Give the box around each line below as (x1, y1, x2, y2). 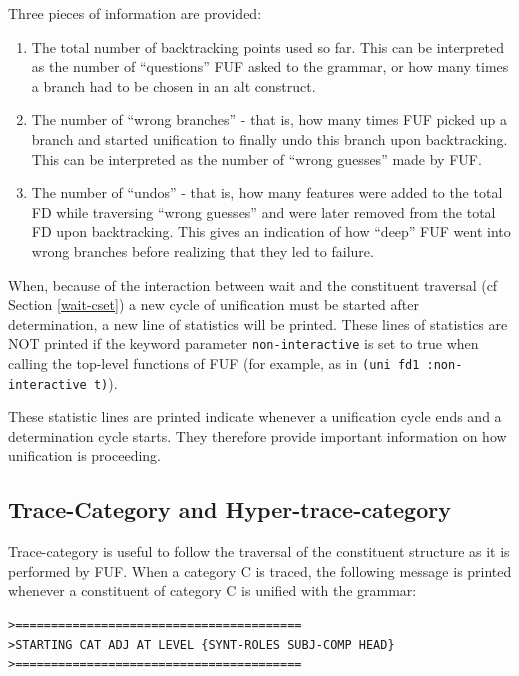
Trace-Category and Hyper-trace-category (8, 494, 451, 525)
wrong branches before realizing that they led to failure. (31, 240, 374, 261)
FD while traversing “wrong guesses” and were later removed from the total (31, 201, 496, 222)
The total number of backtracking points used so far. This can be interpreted (31, 36, 505, 57)
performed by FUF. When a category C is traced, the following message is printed (8, 560, 512, 581)
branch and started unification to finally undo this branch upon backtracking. (31, 128, 508, 149)
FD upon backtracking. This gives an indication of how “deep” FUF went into (31, 221, 511, 242)
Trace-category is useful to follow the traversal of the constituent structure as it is (8, 541, 510, 562)
